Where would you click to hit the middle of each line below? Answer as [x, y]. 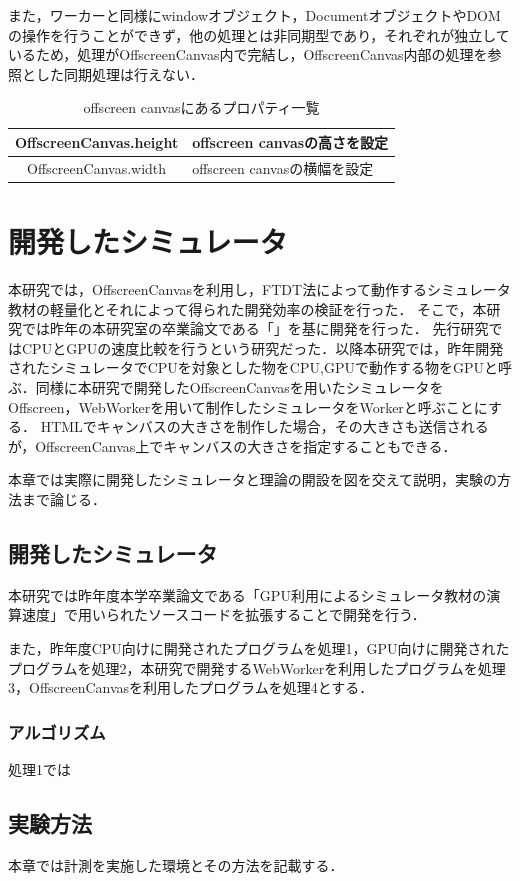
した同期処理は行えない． [119, 73]
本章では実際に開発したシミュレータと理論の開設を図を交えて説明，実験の [253, 479]
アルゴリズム [57, 731]
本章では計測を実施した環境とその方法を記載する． [176, 864]
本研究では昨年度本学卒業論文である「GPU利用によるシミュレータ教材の [247, 594]
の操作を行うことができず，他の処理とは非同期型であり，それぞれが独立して [259, 34]
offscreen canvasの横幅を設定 [283, 167]
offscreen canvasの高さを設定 [290, 141]
